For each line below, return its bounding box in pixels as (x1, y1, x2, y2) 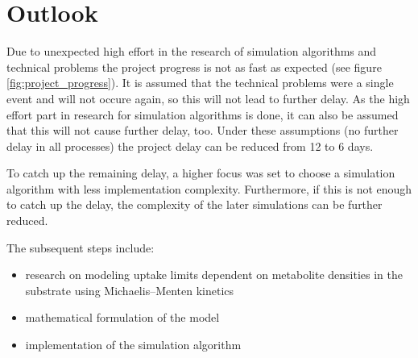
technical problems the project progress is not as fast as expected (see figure (6, 58, 382, 75)
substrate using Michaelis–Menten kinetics (25, 281, 234, 298)
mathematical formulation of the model (25, 309, 220, 326)
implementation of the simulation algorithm (25, 336, 242, 353)
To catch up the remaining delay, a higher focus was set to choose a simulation (6, 164, 395, 181)
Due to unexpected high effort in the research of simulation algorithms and (6, 43, 377, 60)
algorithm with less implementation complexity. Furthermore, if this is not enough (6, 180, 412, 197)
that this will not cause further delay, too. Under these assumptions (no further (6, 122, 399, 139)
